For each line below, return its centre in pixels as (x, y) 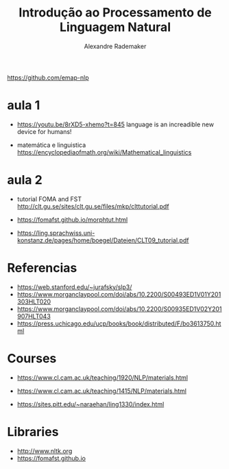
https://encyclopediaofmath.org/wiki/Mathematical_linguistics (104, 152)
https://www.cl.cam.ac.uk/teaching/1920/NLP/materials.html (103, 377)
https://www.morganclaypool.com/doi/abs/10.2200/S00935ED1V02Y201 (119, 309)
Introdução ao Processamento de (115, 13)
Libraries (33, 432)
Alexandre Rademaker (115, 46)
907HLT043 (34, 316)
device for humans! (44, 131)
